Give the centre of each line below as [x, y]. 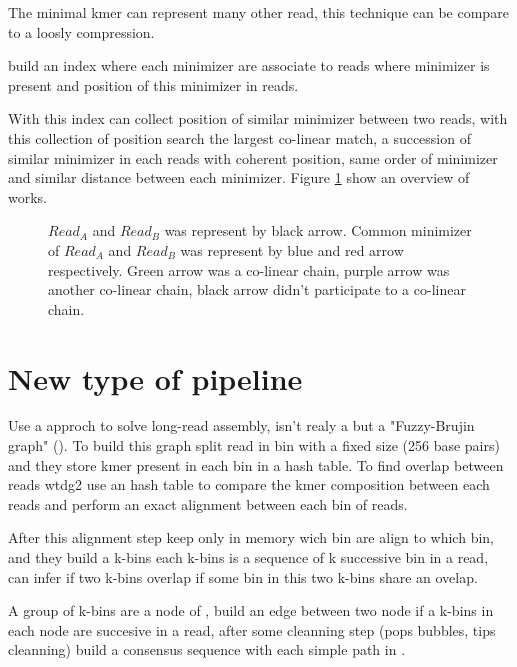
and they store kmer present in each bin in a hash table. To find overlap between [256, 464]
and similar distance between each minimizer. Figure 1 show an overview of [239, 177]
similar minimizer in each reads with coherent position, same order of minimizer [253, 157]
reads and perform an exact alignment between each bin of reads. [208, 503]
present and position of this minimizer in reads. [153, 84]
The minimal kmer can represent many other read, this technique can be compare [258, 12]
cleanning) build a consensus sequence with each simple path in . [207, 649]
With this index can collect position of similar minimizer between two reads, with [258, 118]
